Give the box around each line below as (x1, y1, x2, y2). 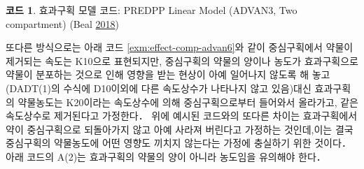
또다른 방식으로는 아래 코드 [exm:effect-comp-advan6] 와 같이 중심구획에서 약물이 (6, 40, 353, 54)
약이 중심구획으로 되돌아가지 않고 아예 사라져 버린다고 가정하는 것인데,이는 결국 (6, 122, 353, 136)
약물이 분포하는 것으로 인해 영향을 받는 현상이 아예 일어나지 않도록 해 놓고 (6, 67, 330, 82)
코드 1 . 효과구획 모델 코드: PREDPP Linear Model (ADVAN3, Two (6, 3, 297, 17)
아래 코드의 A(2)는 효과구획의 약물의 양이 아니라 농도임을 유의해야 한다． (6, 149, 326, 163)
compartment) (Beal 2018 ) (6, 16, 120, 31)
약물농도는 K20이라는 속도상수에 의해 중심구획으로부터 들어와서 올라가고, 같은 (17, 94, 358, 109)
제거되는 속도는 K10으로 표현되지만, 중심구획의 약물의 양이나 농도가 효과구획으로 (6, 53, 358, 68)
